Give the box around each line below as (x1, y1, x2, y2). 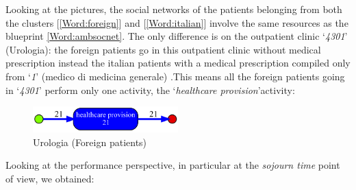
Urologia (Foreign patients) (33, 134, 147, 149)
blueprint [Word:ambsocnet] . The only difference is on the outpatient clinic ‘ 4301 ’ (5, 29, 348, 43)
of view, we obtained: (5, 171, 94, 185)
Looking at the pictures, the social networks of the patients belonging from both (5, 2, 342, 16)
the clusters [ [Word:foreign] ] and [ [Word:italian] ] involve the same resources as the (5, 15, 348, 29)
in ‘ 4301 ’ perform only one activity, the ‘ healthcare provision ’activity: (5, 82, 295, 97)
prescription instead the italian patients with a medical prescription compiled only (5, 56, 351, 70)
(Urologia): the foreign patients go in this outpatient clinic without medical (5, 42, 321, 56)
